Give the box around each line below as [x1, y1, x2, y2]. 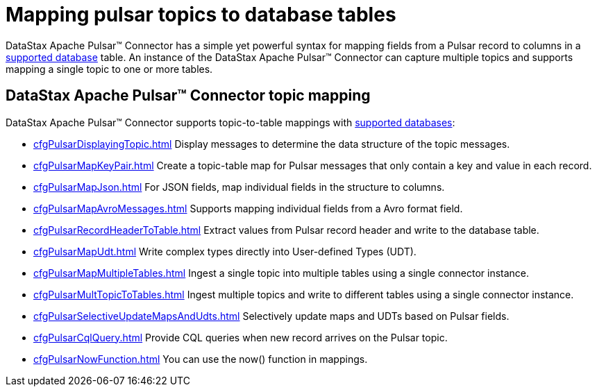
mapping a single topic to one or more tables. [6, 62, 213, 75]
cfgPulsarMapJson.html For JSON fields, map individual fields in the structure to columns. [33, 180, 445, 193]
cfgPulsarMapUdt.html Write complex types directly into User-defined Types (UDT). [33, 245, 417, 257]
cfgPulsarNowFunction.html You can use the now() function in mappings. [33, 352, 368, 365]
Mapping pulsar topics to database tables [6, 3, 396, 26]
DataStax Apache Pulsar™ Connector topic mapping [6, 87, 371, 105]
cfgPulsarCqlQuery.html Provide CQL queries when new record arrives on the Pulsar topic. [33, 331, 448, 343]
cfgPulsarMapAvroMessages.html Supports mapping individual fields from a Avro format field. [33, 202, 463, 214]
